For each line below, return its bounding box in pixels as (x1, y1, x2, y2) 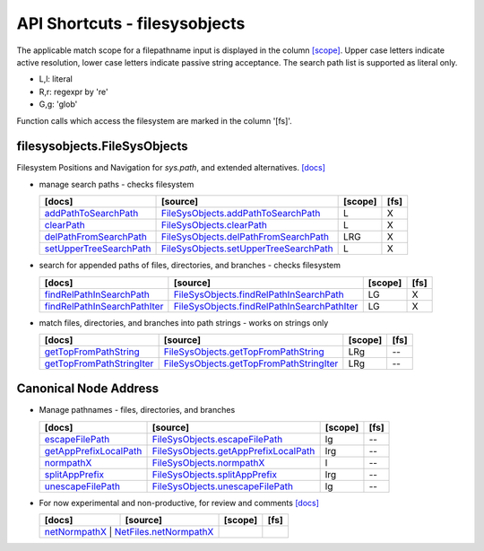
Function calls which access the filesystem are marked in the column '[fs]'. (16, 115, 293, 126)
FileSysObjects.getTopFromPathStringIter (163, 357, 339, 370)
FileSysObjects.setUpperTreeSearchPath (160, 242, 333, 255)
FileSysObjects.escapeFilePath (151, 433, 283, 445)
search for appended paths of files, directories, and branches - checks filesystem (39, 260, 341, 271)
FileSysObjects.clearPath (160, 219, 268, 232)
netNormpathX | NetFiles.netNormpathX (44, 526, 214, 538)
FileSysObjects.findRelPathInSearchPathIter (173, 300, 359, 312)
